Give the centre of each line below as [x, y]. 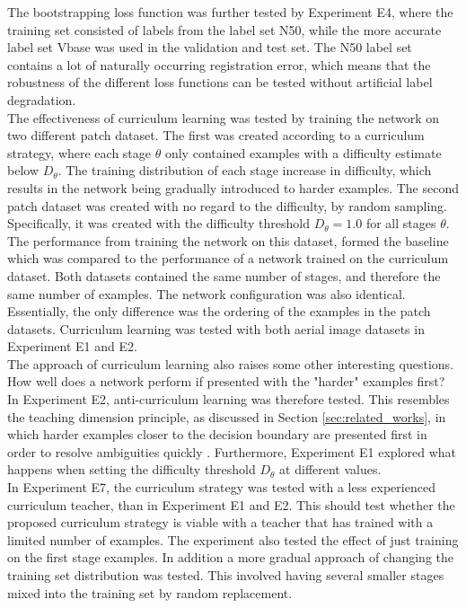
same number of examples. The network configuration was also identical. [207, 293]
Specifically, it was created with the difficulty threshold [159, 223]
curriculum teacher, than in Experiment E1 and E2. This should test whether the [231, 504]
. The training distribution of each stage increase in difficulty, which [245, 170]
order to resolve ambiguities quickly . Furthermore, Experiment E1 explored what [232, 451]
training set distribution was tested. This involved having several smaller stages [226, 575]
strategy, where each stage [79, 152]
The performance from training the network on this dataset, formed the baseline [228, 240]
